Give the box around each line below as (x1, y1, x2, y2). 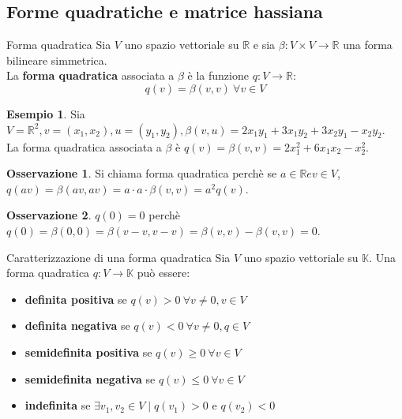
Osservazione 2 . (6, 207, 92, 223)
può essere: (137, 264, 190, 281)
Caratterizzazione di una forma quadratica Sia (6, 249, 231, 265)
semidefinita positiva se (24, 343, 152, 360)
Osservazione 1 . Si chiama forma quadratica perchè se (6, 165, 277, 181)
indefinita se (24, 397, 91, 413)
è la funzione (187, 67, 249, 84)
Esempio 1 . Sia (6, 105, 85, 122)
